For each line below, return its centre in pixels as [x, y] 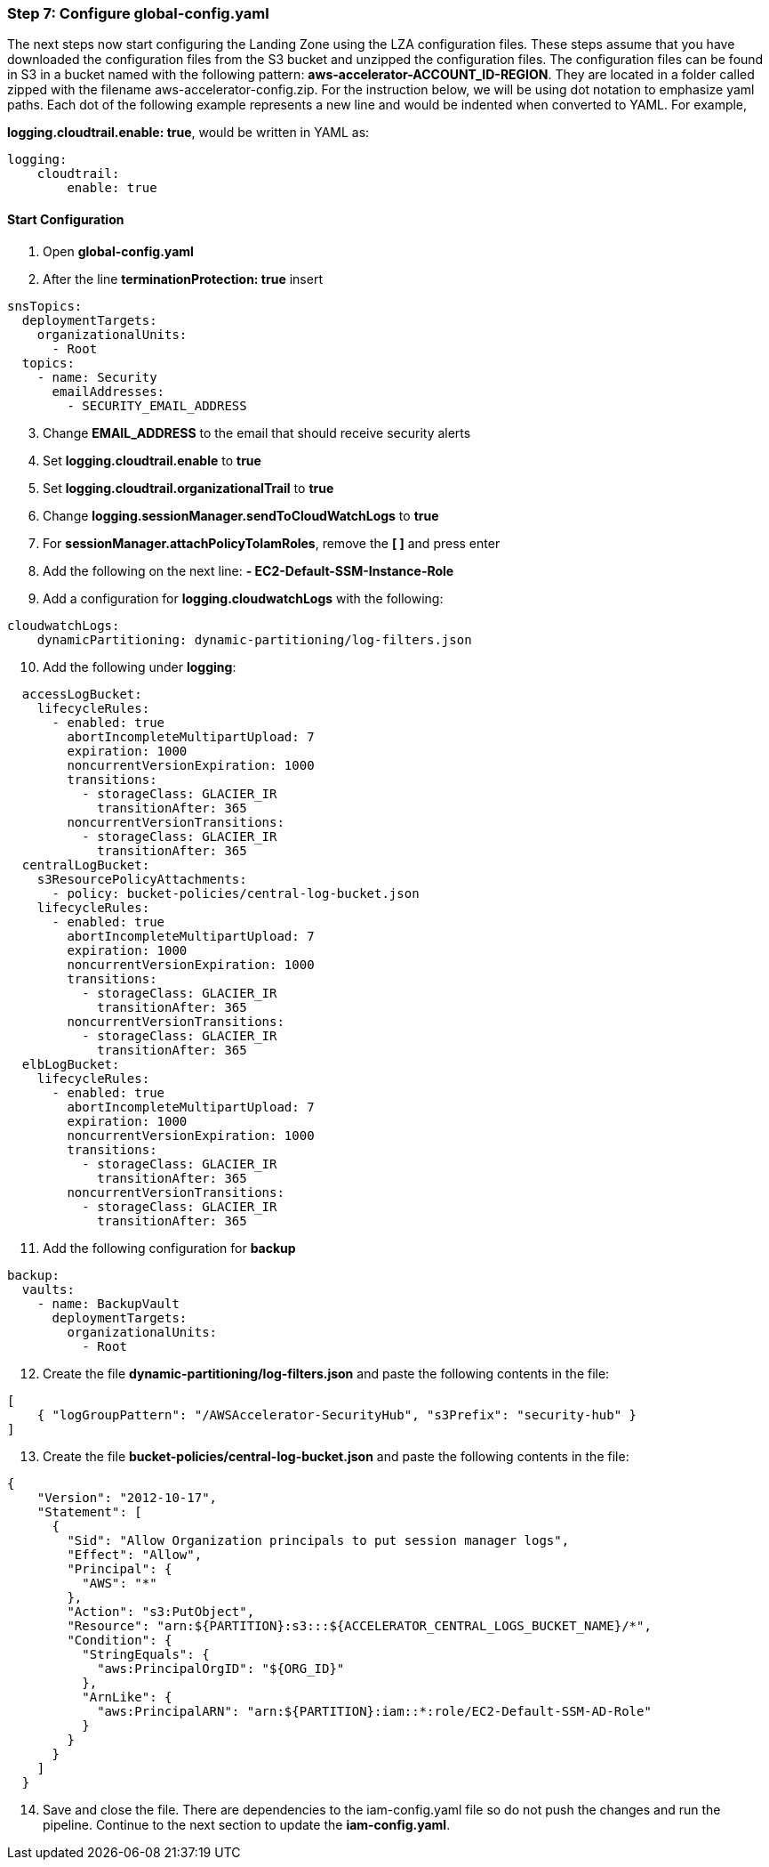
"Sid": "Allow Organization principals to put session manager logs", [318, 1540]
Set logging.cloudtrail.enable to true [152, 460]
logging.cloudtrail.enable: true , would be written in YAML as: [188, 133]
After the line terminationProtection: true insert [183, 279]
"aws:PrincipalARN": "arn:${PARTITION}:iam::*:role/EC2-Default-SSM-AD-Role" [374, 1711]
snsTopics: [45, 306]
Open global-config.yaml [118, 251]
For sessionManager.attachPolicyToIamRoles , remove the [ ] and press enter [272, 543]
